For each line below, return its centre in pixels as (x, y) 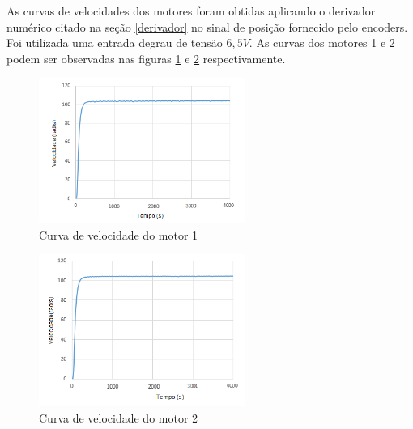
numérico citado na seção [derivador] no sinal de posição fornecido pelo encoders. (207, 26)
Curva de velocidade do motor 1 (119, 234)
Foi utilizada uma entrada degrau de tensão (115, 42)
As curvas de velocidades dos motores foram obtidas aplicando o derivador (191, 11)
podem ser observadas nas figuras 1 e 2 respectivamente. (146, 58)
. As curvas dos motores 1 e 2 (322, 42)
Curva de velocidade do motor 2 (119, 417)
